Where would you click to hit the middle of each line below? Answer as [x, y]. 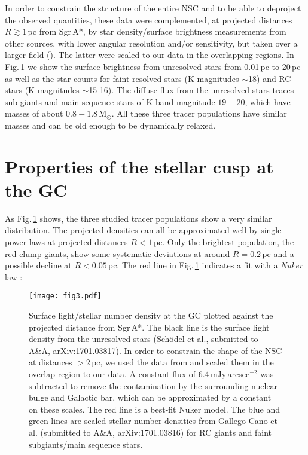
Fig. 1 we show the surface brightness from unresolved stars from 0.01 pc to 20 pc [153, 66]
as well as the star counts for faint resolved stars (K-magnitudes [122, 78]
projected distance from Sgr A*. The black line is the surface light [149, 327]
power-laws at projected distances [66, 242]
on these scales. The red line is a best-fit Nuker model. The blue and [155, 409]
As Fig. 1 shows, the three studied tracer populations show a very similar [138, 218]
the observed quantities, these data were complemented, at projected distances [149, 19]
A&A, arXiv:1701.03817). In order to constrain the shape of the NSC [155, 350]
